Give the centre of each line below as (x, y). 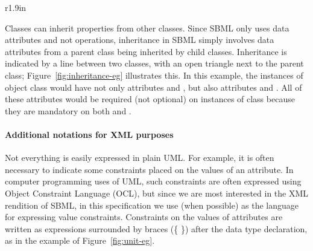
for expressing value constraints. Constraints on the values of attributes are (144, 217)
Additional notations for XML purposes (89, 134)
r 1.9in (16, 7)
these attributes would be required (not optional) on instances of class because (150, 99)
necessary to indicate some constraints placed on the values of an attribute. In (149, 169)
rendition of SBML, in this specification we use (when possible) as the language (152, 205)
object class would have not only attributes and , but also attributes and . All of (153, 87)
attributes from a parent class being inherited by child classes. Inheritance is (146, 51)
